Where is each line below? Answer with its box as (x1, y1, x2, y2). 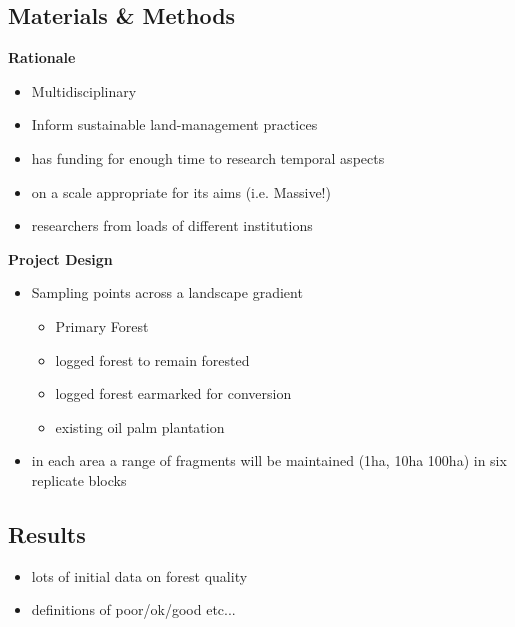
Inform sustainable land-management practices (31, 114, 318, 135)
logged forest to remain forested (55, 349, 250, 370)
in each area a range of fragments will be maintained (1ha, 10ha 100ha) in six (31, 450, 507, 471)
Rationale (8, 47, 76, 68)
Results (8, 518, 86, 549)
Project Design (8, 248, 113, 269)
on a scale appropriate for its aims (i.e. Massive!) (31, 181, 331, 202)
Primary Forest (55, 315, 149, 336)
